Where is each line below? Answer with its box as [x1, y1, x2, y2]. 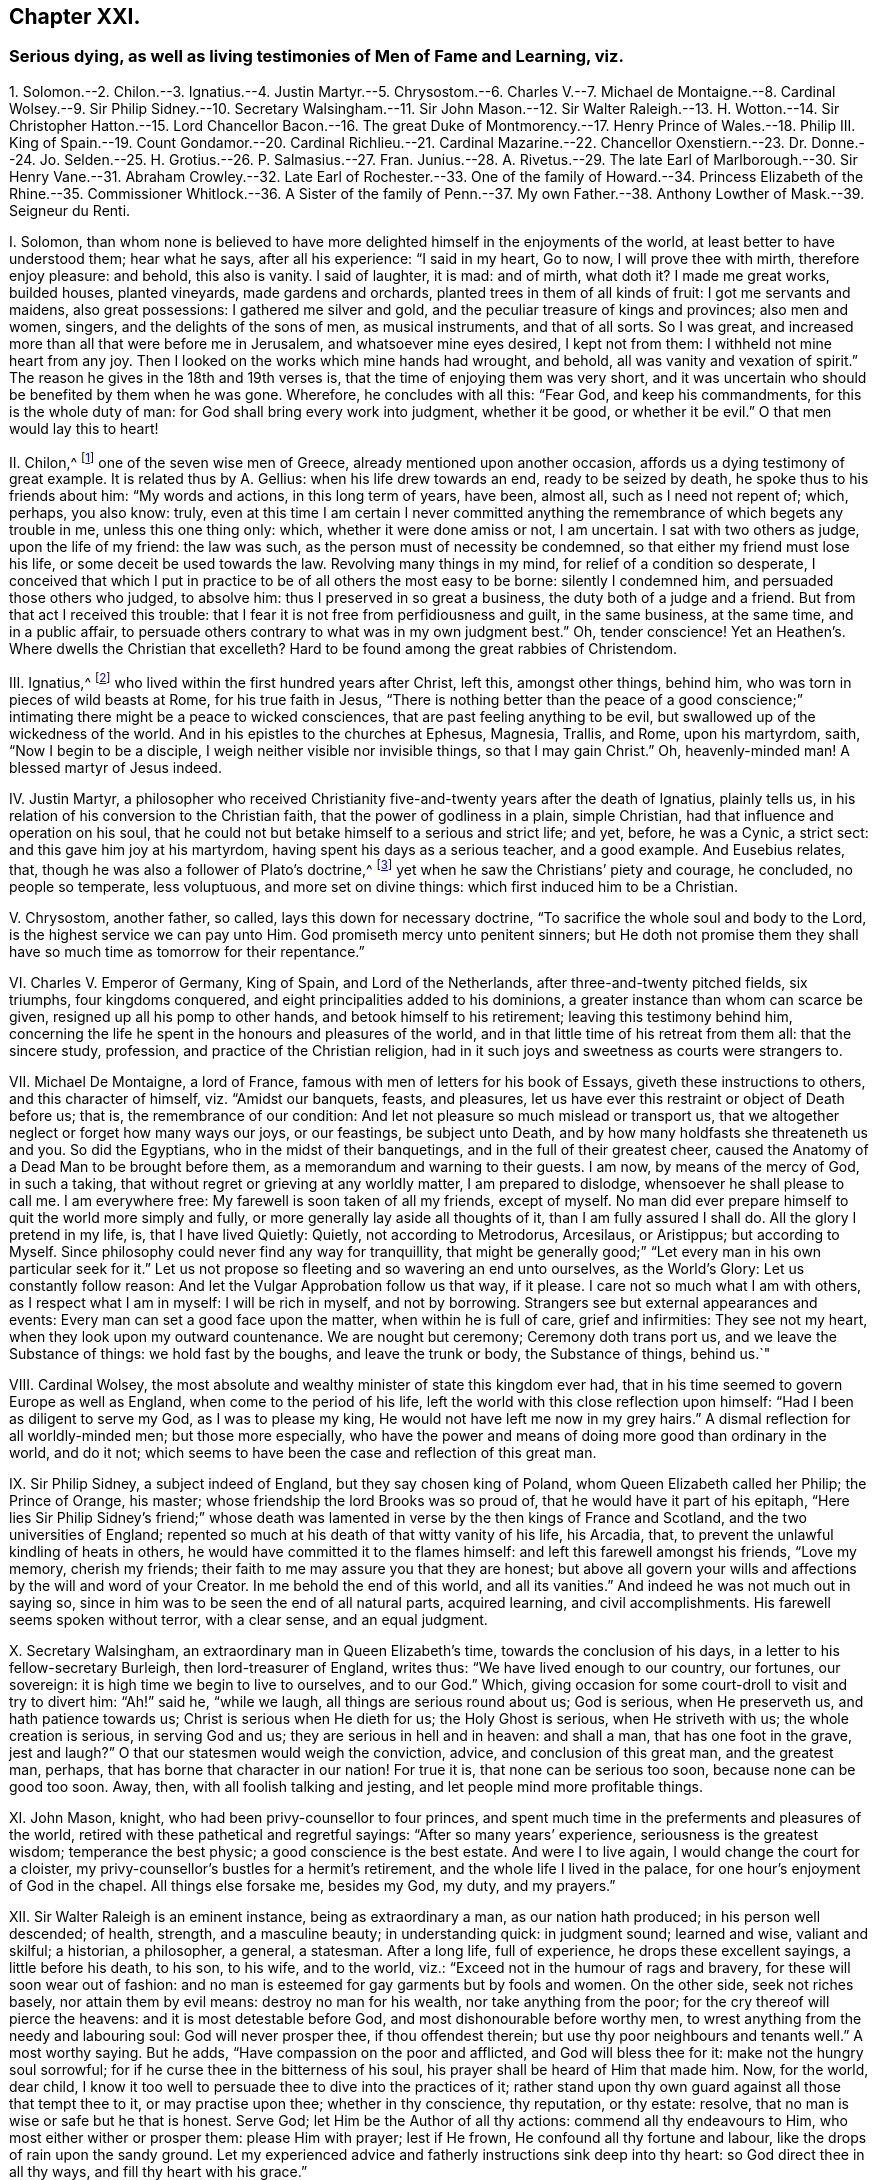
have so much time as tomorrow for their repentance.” [9, 942, 365, 960]
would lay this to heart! [9, 419, 159, 437]
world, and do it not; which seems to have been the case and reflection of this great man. [9, 1443, 597, 1461]
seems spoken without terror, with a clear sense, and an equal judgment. [9, 1610, 488, 1628]
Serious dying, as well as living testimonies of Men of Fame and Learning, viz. [9, 46, 624, 67]
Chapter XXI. [9, 4, 141, 29]
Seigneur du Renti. [9, 201, 131, 219]
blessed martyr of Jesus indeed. [9, 759, 222, 777]
